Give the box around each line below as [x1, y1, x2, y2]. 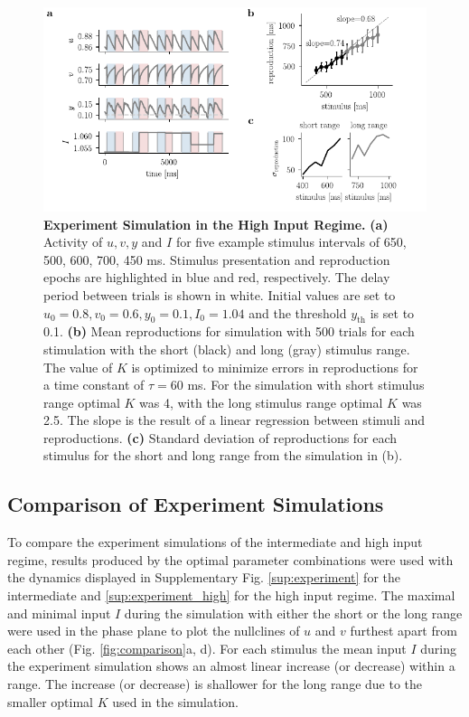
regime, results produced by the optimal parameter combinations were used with [7, 550, 454, 569]
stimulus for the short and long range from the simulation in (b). [43, 446, 403, 465]
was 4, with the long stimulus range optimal [139, 392, 383, 411]
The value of [43, 357, 113, 376]
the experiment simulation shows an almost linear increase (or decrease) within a [7, 656, 455, 675]
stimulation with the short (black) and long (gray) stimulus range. [43, 339, 410, 358]
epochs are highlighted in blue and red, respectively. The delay [43, 268, 390, 287]
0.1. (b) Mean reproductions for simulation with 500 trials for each [43, 322, 415, 341]
